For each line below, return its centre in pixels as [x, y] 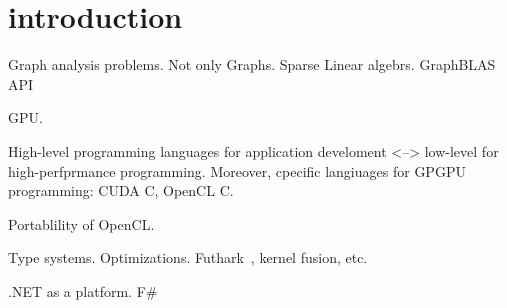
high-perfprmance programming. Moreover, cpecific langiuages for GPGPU [237, 170]
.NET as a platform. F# [83, 290]
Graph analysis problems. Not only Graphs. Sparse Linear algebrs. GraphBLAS [252, 64]
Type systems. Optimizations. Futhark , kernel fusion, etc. [188, 257]
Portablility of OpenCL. [81, 223]
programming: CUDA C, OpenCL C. [121, 190]
